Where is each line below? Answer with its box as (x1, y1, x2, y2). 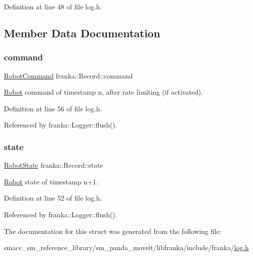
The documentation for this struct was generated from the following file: (4, 226, 222, 236)
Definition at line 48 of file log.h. (4, 1, 102, 11)
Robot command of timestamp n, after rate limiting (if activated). (4, 87, 203, 97)
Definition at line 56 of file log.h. (4, 103, 102, 113)
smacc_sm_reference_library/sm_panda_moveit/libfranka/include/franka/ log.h (4, 242, 249, 253)
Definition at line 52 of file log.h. (4, 193, 102, 203)
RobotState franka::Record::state (4, 160, 103, 170)
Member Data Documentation (4, 25, 161, 40)
